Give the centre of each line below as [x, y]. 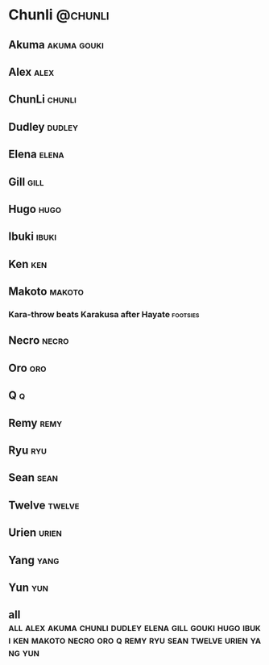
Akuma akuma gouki [56, 45]
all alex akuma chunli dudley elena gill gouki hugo [124, 627]
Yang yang [34, 560]
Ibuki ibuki [33, 237]
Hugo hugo [35, 209]
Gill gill [26, 182]
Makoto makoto [46, 292]
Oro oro [27, 368]
